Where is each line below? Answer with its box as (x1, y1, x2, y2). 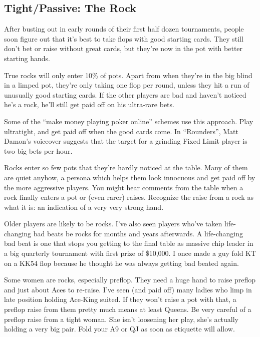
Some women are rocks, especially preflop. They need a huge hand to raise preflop (4, 274, 256, 285)
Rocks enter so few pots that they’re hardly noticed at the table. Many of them (4, 162, 248, 173)
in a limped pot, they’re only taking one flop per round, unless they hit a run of (4, 80, 249, 90)
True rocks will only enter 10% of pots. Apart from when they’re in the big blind (4, 70, 252, 80)
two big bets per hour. (4, 145, 73, 156)
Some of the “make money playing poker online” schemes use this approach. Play (4, 116, 253, 126)
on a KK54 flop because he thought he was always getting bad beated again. (4, 257, 239, 268)
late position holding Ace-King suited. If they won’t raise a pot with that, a (4, 294, 236, 304)
